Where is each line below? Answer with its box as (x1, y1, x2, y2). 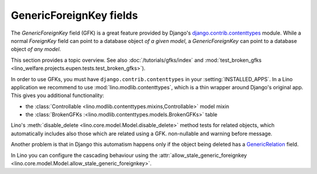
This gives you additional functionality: (11, 92, 104, 99)
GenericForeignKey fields (11, 9, 138, 22)
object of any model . (11, 46, 61, 53)
